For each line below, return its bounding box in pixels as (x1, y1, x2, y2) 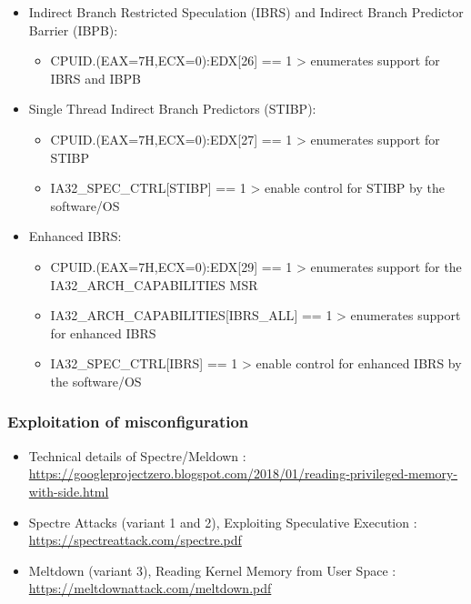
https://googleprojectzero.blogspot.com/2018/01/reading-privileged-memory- (28, 464, 458, 483)
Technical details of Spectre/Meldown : (28, 446, 246, 465)
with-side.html (28, 481, 109, 500)
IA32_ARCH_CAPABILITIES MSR (50, 275, 258, 294)
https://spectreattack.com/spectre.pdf (28, 530, 242, 549)
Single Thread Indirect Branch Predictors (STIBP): (28, 99, 316, 118)
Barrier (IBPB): (28, 20, 118, 39)
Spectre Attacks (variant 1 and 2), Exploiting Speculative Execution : (28, 512, 417, 531)
